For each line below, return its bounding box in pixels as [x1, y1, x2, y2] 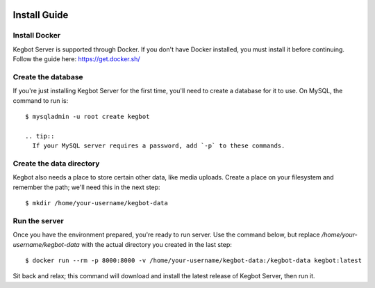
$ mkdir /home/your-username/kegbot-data [25, 199, 168, 207]
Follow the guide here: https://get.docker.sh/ [12, 55, 140, 63]
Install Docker [12, 31, 61, 40]
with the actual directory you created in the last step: [81, 240, 233, 248]
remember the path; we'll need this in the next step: [12, 183, 160, 191]
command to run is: [12, 96, 69, 104]
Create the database [12, 72, 83, 81]
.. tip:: [25, 132, 55, 140]
